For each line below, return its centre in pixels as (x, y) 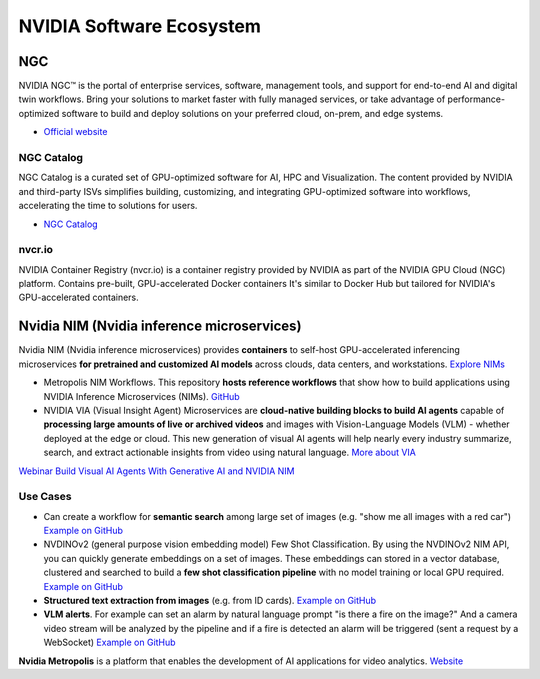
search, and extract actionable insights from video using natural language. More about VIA (230, 452)
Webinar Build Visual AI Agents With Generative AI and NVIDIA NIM (156, 471)
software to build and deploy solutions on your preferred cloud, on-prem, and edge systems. (252, 113)
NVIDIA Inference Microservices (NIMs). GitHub (141, 396)
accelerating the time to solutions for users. (108, 206)
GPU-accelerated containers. (78, 297)
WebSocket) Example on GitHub (109, 642)
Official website (75, 132)
